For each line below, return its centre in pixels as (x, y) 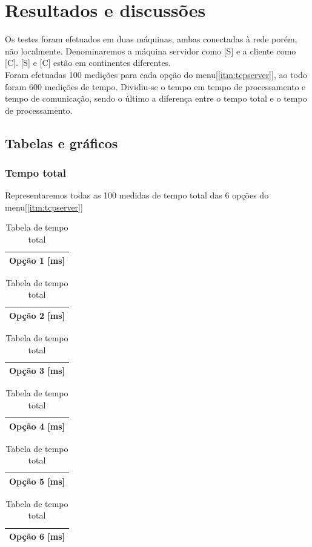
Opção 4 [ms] (37, 426)
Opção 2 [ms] (37, 315)
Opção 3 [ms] (37, 371)
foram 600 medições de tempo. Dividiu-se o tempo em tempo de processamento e (155, 86)
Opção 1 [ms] (37, 260)
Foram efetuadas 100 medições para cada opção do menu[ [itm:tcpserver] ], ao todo (156, 74)
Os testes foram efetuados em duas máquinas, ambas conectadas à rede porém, (151, 39)
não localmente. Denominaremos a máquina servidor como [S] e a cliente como (151, 51)
